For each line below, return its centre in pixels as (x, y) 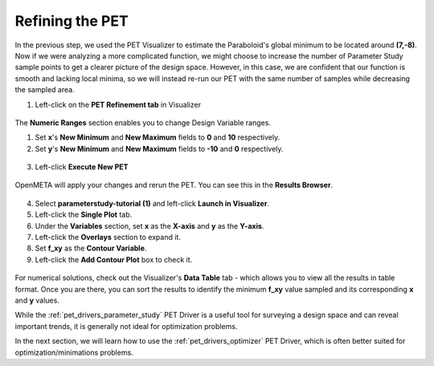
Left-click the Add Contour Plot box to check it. (114, 259)
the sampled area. (45, 90)
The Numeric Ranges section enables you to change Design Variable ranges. (143, 122)
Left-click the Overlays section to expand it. (108, 238)
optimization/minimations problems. (74, 352)
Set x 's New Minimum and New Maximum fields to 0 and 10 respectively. (158, 137)
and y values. (37, 300)
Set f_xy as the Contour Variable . (91, 248)
